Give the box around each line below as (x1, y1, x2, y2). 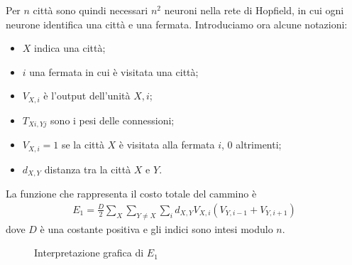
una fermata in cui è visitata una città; (29, 64, 199, 79)
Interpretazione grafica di (34, 245, 144, 260)
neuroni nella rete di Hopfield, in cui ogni (164, 3, 344, 17)
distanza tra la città (44, 161, 131, 176)
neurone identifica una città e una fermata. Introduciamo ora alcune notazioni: (6, 16, 348, 31)
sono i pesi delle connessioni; (50, 112, 175, 127)
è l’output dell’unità (43, 88, 131, 103)
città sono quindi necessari (33, 3, 148, 17)
